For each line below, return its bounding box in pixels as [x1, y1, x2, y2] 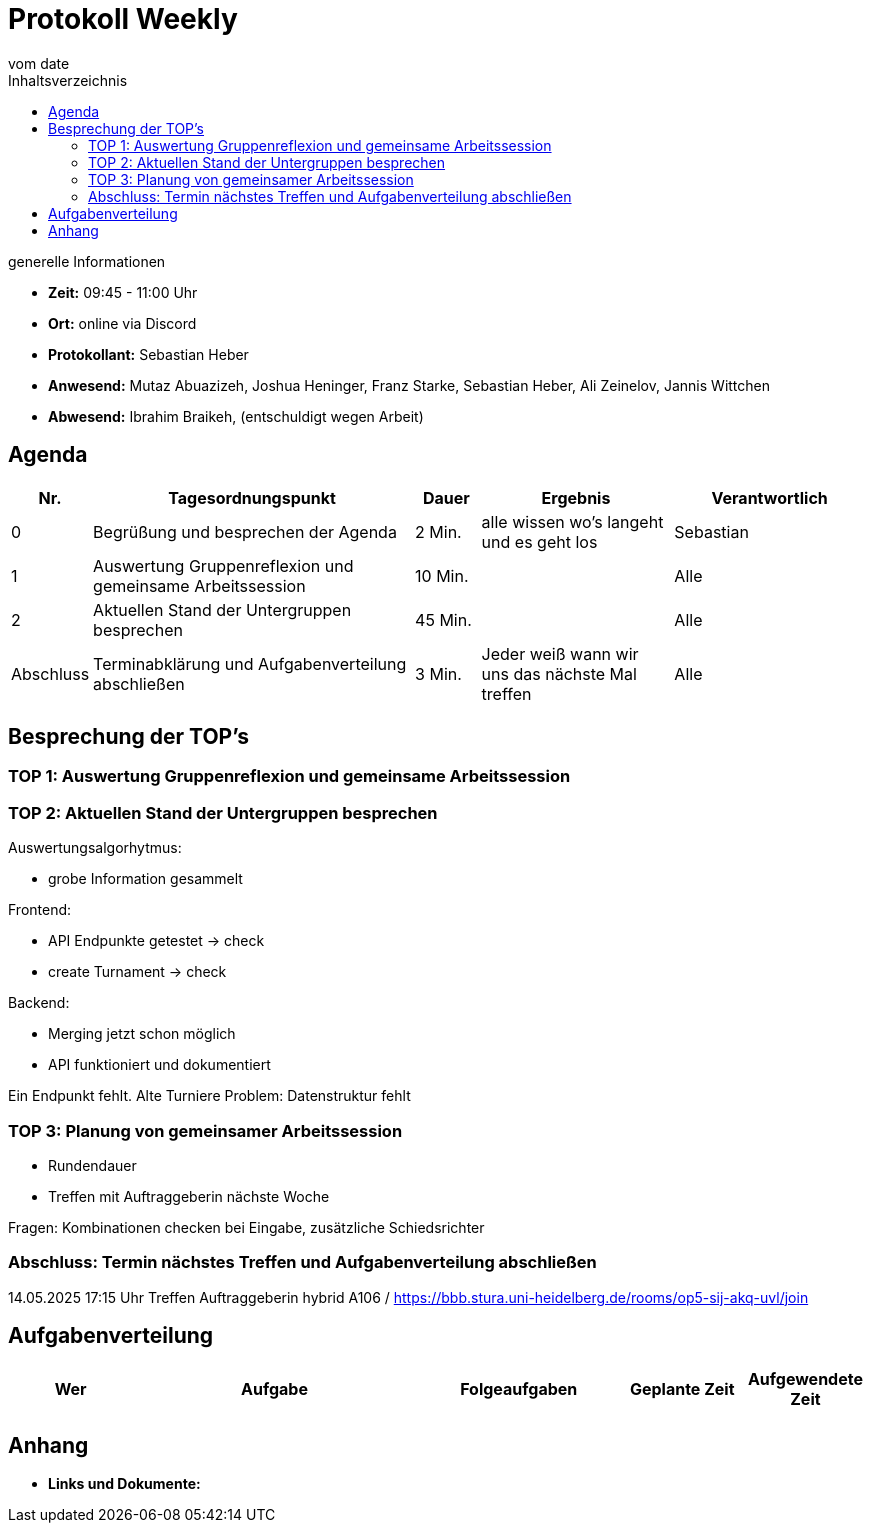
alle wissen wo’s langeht [481, 511, 664, 532]
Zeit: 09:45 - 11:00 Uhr [48, 283, 198, 301]
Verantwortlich [711, 487, 828, 508]
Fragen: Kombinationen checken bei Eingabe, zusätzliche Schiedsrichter [8, 1218, 485, 1236]
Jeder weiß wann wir [481, 643, 639, 664]
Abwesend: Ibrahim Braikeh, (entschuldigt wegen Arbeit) [48, 407, 424, 425]
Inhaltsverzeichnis [8, 71, 128, 89]
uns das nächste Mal [481, 663, 637, 684]
